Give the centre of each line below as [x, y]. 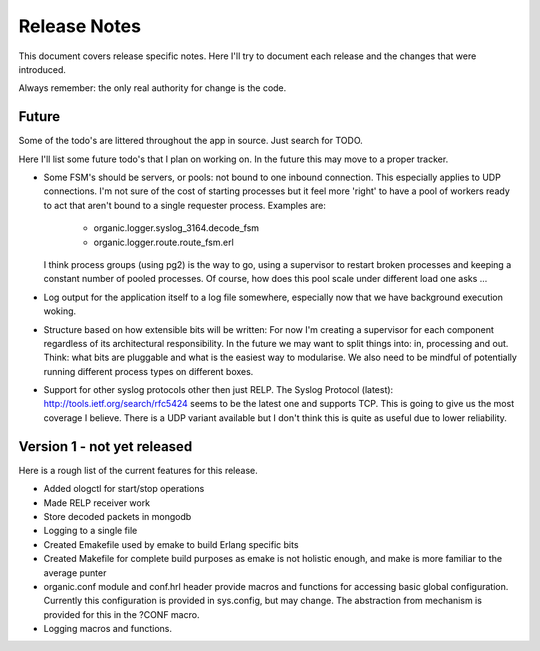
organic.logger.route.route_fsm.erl [163, 242]
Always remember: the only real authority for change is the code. [152, 88]
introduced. [42, 69]
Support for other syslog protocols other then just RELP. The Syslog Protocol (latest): [218, 390]
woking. [60, 311]
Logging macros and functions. [107, 629]
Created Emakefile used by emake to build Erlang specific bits [171, 544]
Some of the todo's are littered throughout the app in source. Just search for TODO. [191, 141]
